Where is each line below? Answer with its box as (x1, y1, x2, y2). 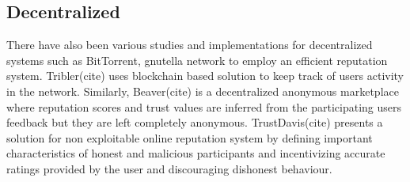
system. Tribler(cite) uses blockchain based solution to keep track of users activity (6, 67, 404, 84)
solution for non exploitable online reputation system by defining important (6, 129, 373, 146)
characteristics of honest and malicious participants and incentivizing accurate (6, 145, 385, 161)
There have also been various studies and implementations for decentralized (6, 36, 373, 53)
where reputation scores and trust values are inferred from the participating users (6, 98, 402, 115)
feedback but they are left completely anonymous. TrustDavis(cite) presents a (6, 114, 383, 131)
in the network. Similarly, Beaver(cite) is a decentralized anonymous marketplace (6, 82, 399, 99)
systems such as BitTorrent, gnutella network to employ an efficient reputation (6, 51, 388, 68)
